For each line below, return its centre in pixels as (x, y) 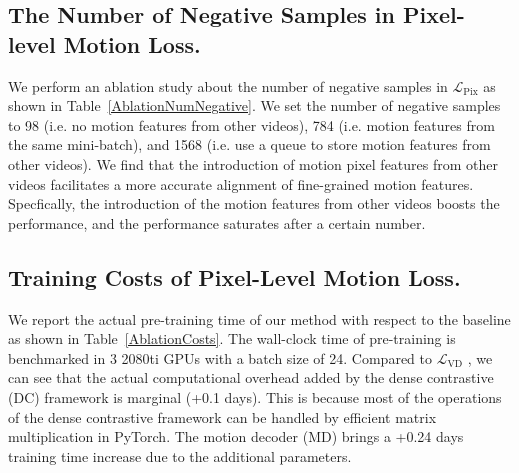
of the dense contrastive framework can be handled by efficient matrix (222, 416)
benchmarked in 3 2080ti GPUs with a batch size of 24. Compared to (220, 357)
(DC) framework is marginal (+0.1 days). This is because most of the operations (255, 396)
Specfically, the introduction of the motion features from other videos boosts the (254, 203)
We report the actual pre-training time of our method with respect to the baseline (259, 318)
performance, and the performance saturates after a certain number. (217, 222)
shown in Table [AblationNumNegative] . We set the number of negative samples (254, 105)
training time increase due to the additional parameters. (180, 455)
